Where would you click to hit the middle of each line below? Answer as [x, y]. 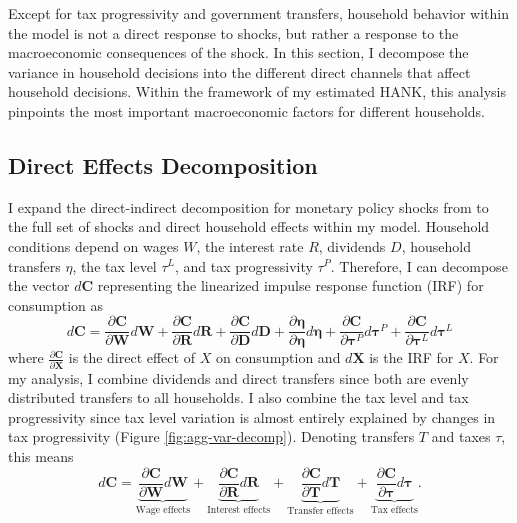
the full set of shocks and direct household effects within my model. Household [249, 226]
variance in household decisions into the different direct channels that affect [239, 71]
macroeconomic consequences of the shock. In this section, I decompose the [238, 52]
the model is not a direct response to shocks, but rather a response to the [233, 32]
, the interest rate [250, 245]
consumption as [56, 304]
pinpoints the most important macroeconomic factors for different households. [246, 110]
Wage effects [163, 509]
